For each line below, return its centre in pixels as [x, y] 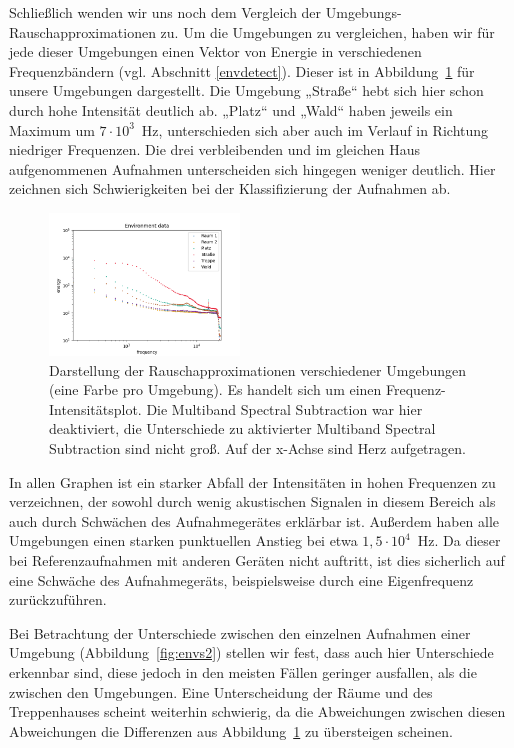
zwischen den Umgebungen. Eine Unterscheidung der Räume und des [221, 691]
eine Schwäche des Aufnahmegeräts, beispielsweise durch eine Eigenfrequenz [241, 579]
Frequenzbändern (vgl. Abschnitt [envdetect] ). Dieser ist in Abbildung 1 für [242, 70]
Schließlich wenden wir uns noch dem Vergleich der [165, 12]
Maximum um [52, 129]
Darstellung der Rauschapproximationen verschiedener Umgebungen [257, 369]
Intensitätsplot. [95, 408]
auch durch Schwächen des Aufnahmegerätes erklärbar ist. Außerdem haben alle [254, 520]
